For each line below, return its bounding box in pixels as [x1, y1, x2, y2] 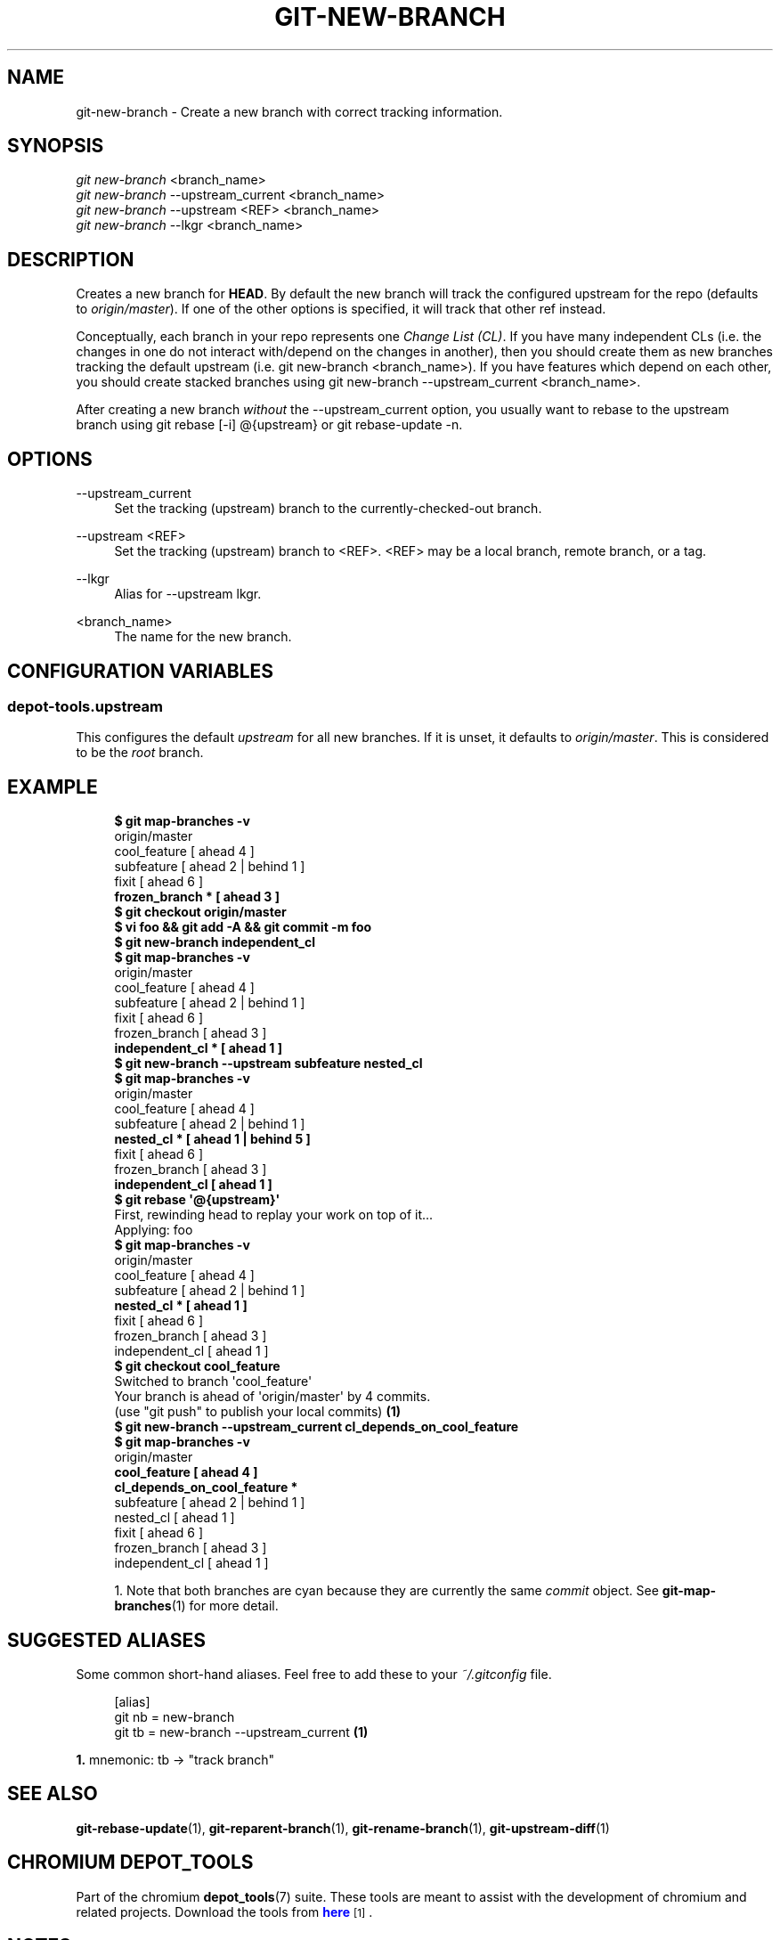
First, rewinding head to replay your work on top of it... [114, 1207, 434, 1223]
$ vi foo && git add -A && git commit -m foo [114, 919, 372, 935]
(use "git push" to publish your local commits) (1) [114, 1404, 402, 1420]
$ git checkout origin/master [114, 904, 287, 920]
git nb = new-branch [114, 1709, 235, 1725]
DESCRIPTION [7, 248, 134, 271]
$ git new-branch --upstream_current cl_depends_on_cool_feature [114, 1419, 519, 1435]
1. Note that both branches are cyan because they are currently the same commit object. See [114, 1583, 659, 1599]
